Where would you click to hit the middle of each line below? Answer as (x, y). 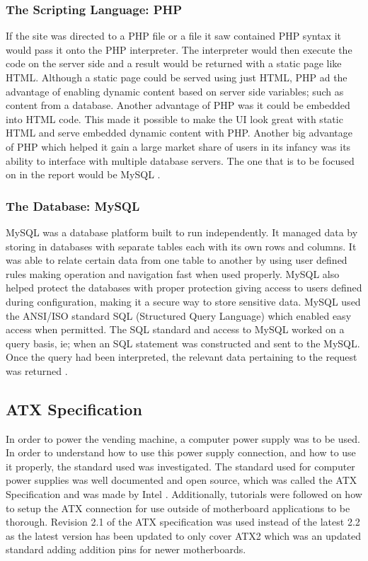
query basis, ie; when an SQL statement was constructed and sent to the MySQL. (183, 343)
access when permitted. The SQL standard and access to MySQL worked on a (175, 329)
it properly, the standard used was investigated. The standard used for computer (180, 466)
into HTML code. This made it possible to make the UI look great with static (174, 118)
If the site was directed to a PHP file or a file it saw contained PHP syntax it (174, 36)
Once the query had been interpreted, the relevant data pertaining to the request (182, 357)
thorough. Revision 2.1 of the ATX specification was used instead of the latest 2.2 (183, 522)
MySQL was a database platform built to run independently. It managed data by (182, 232)
